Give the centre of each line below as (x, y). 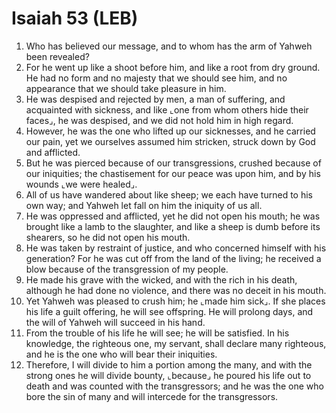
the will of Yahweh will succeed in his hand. (115, 322)
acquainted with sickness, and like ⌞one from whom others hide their (167, 109)
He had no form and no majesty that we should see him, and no (156, 78)
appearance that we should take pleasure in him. (126, 88)
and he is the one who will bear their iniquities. (121, 354)
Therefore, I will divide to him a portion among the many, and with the (169, 364)
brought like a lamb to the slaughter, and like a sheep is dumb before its (173, 226)
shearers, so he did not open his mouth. (108, 237)
